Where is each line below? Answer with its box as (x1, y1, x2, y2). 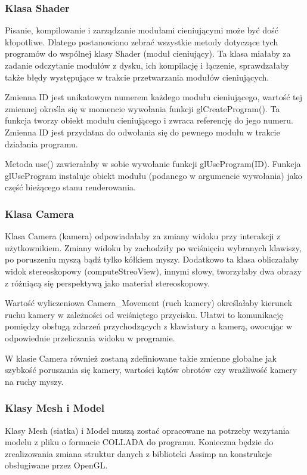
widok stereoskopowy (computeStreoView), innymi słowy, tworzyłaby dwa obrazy (5, 264, 302, 277)
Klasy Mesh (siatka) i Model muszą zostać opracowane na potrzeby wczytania (5, 424, 290, 436)
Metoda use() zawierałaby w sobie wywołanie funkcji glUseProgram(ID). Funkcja (5, 158, 301, 170)
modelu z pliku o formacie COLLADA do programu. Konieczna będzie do (5, 436, 274, 448)
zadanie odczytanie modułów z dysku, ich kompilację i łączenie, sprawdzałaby (5, 59, 289, 71)
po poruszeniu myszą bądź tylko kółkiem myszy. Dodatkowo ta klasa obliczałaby (5, 253, 299, 266)
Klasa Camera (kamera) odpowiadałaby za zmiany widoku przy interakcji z (5, 230, 281, 242)
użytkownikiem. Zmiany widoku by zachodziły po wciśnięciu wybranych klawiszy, (5, 241, 302, 254)
